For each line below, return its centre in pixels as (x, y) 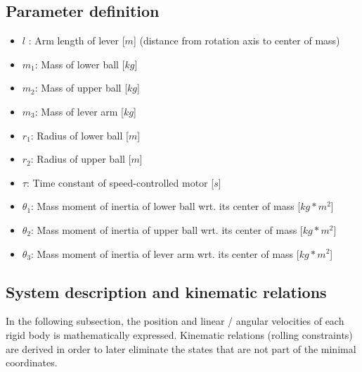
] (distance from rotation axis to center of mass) (237, 41)
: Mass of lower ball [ (80, 64)
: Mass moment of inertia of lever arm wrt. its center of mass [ (165, 253)
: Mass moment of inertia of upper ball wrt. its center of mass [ (167, 229)
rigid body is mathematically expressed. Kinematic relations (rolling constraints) (179, 334)
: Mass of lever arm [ (79, 111)
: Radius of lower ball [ (79, 135)
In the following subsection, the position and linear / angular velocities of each (175, 321)
